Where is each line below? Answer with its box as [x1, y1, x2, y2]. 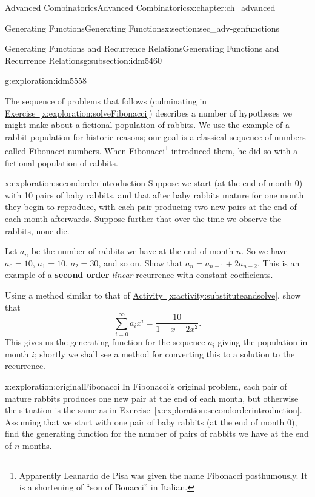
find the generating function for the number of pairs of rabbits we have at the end [5, 427, 309, 440]
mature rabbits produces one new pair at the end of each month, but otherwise [5, 391, 299, 404]
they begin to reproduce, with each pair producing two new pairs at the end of [5, 200, 297, 213]
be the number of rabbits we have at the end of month [31, 245, 234, 257]
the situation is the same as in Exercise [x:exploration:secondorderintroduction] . [5, 404, 302, 416]
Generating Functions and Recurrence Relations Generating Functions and [5, 42, 279, 55]
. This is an [257, 256, 300, 269]
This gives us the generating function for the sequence [5, 336, 205, 348]
